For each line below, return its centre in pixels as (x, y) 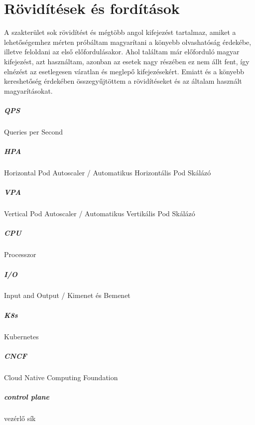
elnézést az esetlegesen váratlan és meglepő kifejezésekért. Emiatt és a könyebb (124, 71)
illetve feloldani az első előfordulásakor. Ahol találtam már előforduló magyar (122, 52)
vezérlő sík (20, 418)
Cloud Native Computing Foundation (61, 377)
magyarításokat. (28, 90)
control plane (27, 396)
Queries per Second (33, 131)
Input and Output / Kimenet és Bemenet (67, 295)
